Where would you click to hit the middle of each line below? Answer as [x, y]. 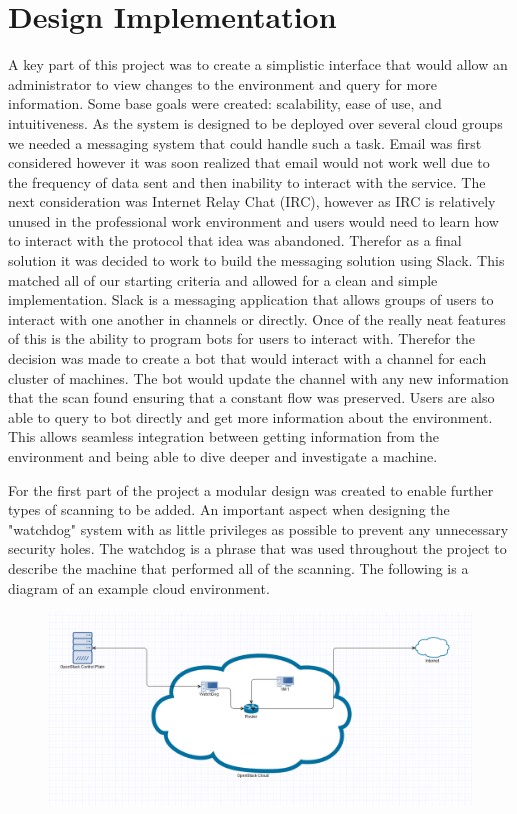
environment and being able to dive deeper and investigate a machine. [223, 456]
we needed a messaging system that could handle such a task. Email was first [245, 142]
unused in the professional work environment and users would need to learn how [253, 220]
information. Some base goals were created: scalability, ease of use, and [225, 103]
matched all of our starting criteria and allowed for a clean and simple [223, 279]
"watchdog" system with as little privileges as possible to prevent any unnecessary [258, 528]
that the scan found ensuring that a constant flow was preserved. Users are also [251, 397]
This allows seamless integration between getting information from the [223, 436]
